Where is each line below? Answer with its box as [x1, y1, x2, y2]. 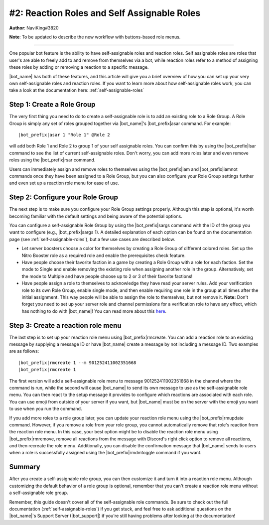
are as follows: [9, 348, 39, 354]
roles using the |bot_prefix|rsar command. [9, 157, 96, 163]
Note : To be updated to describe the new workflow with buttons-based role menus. [9, 34, 181, 40]
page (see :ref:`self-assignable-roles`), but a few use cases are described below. [9, 236, 175, 242]
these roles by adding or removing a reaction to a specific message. [9, 64, 149, 70]
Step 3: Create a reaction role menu [9, 321, 122, 330]
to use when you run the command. [9, 406, 82, 412]
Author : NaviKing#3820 [9, 25, 59, 31]
